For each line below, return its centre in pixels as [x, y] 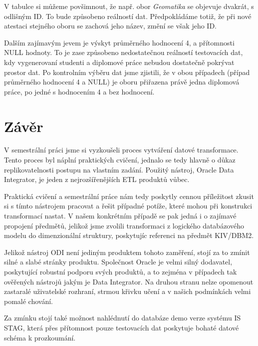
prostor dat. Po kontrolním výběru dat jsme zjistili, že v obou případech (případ [127, 72]
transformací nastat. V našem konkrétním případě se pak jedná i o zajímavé [120, 216]
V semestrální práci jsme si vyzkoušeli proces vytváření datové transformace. [121, 150]
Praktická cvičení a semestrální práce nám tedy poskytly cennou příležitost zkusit [129, 196]
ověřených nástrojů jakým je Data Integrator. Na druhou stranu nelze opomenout [129, 281]
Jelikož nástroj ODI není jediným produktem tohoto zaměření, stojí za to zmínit [127, 252]
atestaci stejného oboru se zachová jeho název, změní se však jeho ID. [110, 26]
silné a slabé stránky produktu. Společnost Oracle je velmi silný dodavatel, [118, 262]
